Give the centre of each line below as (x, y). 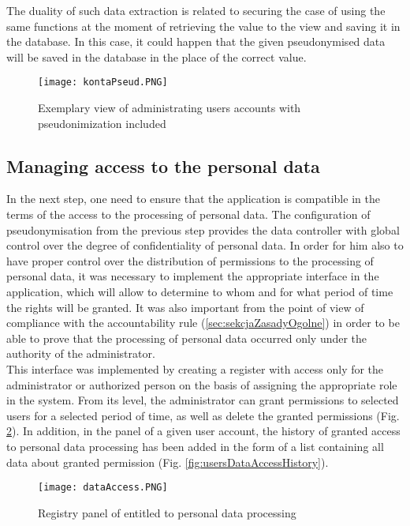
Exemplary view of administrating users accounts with (170, 108)
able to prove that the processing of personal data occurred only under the (187, 338)
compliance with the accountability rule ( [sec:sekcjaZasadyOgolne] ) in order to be (203, 323)
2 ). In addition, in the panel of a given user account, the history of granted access (203, 431)
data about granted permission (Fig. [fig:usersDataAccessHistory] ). (168, 462)
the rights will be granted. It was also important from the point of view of (185, 307)
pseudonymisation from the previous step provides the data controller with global (203, 229)
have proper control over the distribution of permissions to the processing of (190, 260)
